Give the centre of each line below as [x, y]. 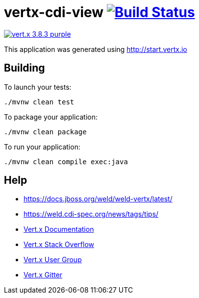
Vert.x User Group [53, 260]
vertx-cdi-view [54, 12]
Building [25, 68]
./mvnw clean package [45, 132]
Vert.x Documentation [59, 229]
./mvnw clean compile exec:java [66, 161]
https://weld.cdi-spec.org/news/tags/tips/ [91, 214]
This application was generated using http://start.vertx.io [96, 49]
